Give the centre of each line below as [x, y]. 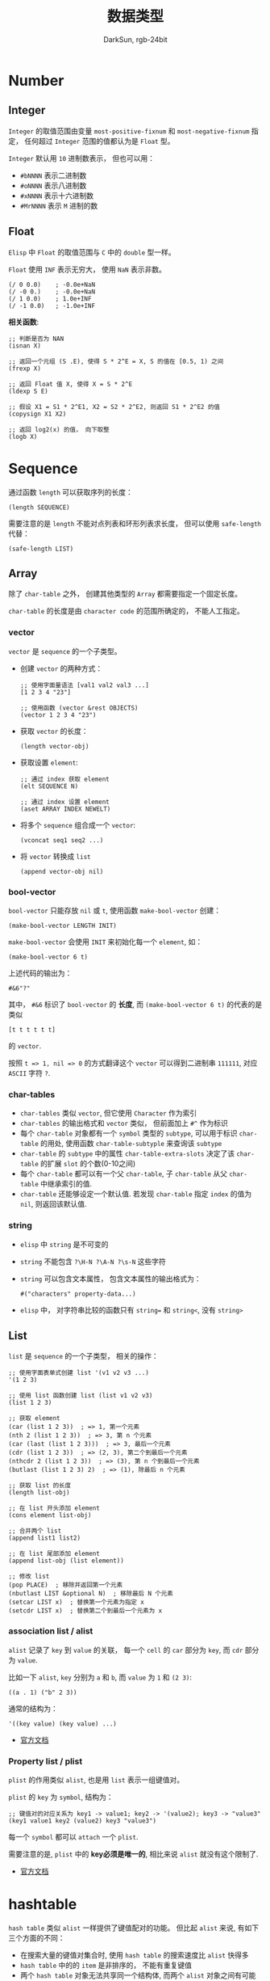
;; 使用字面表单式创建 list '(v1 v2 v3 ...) [79, 1373]
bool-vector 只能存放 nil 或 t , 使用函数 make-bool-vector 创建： [115, 910]
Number [36, 80]
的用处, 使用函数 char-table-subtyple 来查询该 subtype [131, 1144]
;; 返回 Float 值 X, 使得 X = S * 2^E [71, 384]
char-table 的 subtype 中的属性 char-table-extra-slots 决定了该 [127, 1153]
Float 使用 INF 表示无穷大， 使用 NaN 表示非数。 [87, 269]
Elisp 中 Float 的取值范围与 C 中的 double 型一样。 [92, 252]
